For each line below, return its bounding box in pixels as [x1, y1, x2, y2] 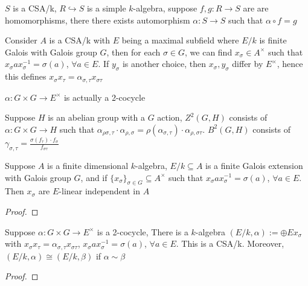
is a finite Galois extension [205, 159, 303, 171]
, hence [277, 57, 303, 70]
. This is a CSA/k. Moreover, [176, 237, 284, 250]
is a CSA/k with [49, 34, 111, 46]
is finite [259, 34, 287, 46]
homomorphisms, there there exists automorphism [5, 13, 190, 26]
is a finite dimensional [47, 159, 129, 171]
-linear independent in [59, 185, 140, 197]
